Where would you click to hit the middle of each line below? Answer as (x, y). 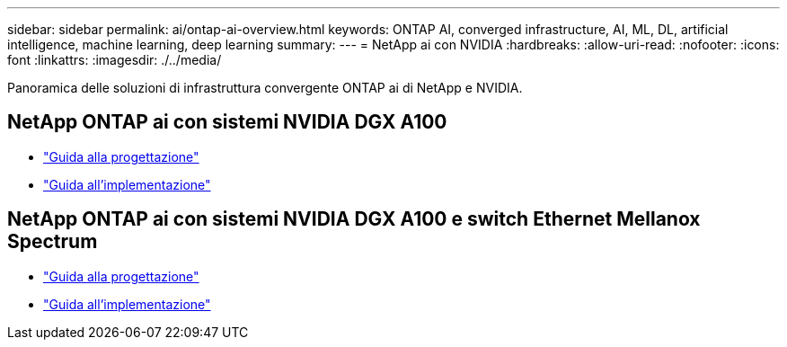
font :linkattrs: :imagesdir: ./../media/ (115, 60)
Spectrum (53, 242)
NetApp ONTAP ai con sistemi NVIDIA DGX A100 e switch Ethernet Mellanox (354, 219)
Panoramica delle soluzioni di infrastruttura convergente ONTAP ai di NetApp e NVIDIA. (265, 88)
